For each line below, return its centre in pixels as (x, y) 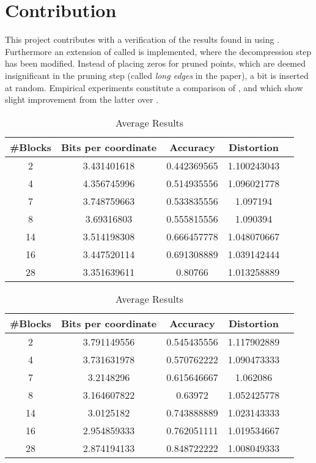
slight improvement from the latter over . (82, 99)
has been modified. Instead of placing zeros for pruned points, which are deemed (156, 63)
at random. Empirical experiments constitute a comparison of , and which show (154, 87)
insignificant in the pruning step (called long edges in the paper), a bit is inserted (157, 75)
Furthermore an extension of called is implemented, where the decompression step (158, 51)
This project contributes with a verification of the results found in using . (142, 39)
